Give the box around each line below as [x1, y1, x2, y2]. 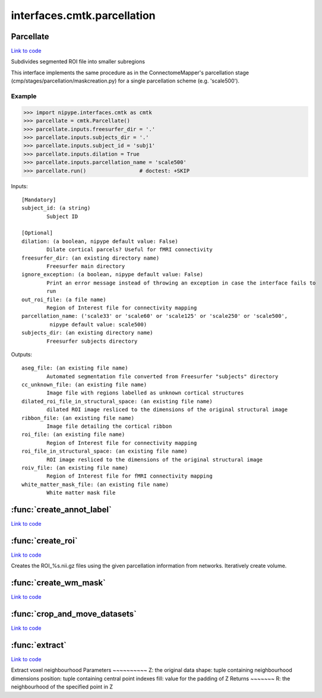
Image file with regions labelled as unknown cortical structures [46, 390, 244, 396]
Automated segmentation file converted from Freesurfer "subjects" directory [46, 373, 279, 380]
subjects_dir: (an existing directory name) [21, 330, 154, 336]
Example [11, 92, 37, 100]
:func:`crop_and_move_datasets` [11, 609, 137, 619]
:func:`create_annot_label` [11, 504, 112, 514]
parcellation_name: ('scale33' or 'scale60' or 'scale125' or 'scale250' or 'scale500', [21, 312, 288, 320]
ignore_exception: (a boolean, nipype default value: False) [21, 271, 203, 278]
